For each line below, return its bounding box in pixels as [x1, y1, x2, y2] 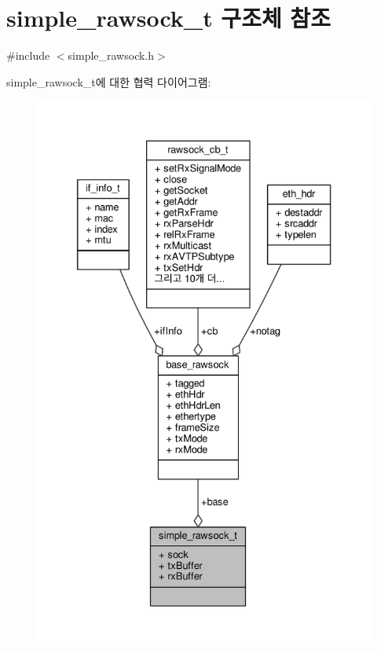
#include [6, 47, 50, 64]
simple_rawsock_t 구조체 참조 [6, 2, 331, 34]
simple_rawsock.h [68, 47, 155, 64]
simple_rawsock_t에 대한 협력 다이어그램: [6, 73, 211, 90]
